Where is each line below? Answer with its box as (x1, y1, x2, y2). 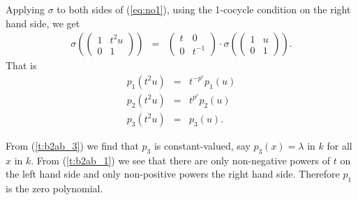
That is (6, 58, 37, 73)
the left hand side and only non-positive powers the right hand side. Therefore (6, 166, 340, 181)
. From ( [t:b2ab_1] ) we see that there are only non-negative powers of (31, 152, 330, 167)
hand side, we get (6, 15, 80, 30)
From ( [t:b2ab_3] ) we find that (6, 138, 139, 152)
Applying (6, 2, 45, 16)
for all (327, 138, 352, 152)
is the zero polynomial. (6, 181, 103, 196)
